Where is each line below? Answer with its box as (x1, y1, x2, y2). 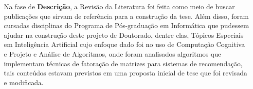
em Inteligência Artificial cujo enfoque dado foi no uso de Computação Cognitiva (4, 39, 245, 49)
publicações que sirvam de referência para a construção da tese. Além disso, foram (4, 11, 249, 21)
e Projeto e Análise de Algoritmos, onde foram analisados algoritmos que (4, 48, 221, 59)
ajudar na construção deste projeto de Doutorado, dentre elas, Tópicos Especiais (4, 30, 244, 40)
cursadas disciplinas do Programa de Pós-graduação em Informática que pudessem (4, 20, 249, 30)
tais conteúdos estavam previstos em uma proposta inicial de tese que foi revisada (4, 68, 248, 78)
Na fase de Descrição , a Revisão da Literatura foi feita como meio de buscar (4, 1, 235, 11)
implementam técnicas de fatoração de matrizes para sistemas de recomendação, (4, 58, 243, 68)
